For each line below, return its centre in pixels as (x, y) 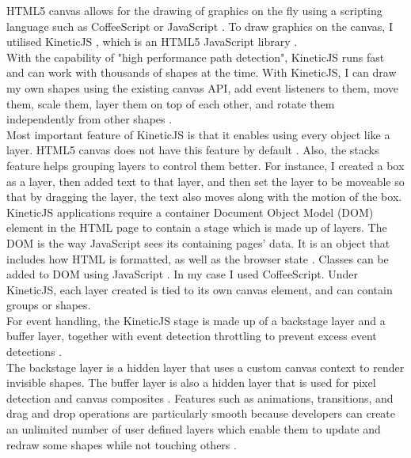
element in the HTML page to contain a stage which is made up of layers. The (197, 227)
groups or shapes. (49, 305)
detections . (34, 352)
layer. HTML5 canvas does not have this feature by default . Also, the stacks (193, 150)
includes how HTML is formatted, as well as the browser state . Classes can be (198, 258)
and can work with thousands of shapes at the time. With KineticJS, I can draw (202, 72)
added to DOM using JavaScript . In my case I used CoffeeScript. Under (183, 274)
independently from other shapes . (89, 119)
